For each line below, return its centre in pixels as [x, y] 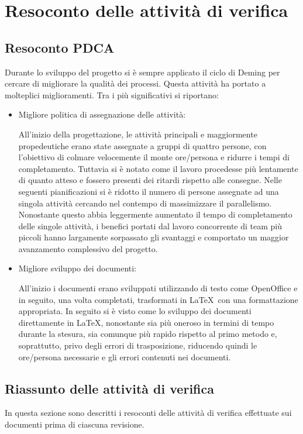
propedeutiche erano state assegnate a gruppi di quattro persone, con [142, 145]
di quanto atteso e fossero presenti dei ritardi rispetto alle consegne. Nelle [150, 180]
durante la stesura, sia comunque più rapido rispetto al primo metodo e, [148, 334]
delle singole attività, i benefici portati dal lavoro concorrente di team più [150, 225]
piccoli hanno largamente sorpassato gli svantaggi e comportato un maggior [154, 237]
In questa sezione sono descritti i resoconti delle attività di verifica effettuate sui [148, 413]
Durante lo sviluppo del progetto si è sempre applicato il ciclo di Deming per [142, 72]
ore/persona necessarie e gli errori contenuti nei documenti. [125, 356]
